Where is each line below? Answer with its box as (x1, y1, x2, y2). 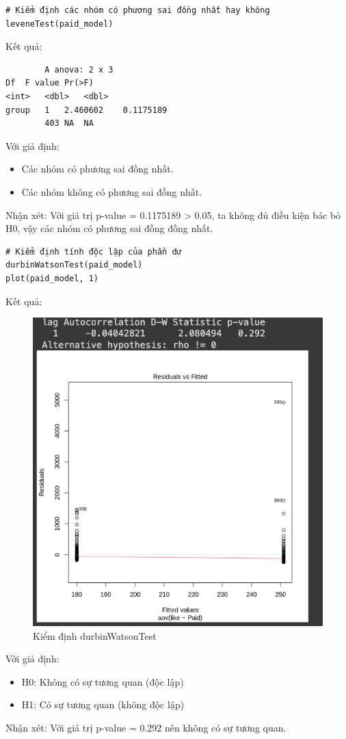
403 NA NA (44, 118, 94, 129)
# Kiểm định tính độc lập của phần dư (5, 246, 182, 257)
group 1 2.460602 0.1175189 (5, 105, 168, 115)
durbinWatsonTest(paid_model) (5, 260, 143, 270)
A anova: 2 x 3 (44, 64, 114, 75)
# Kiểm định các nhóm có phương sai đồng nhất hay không (5, 5, 270, 15)
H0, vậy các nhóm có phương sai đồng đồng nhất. (5, 221, 213, 235)
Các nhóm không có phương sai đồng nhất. (21, 184, 202, 198)
